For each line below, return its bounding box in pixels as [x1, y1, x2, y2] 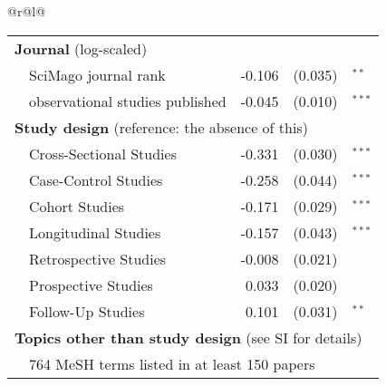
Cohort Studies [29, 195, 125, 217]
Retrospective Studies [29, 247, 167, 269]
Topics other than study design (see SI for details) [14, 326, 362, 348]
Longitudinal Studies [29, 221, 161, 243]
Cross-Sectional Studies [29, 142, 177, 164]
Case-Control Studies [29, 169, 163, 190]
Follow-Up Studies [29, 300, 145, 322]
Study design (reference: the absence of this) [14, 116, 308, 138]
